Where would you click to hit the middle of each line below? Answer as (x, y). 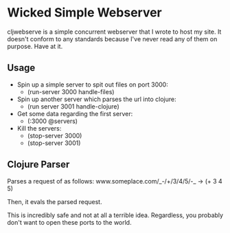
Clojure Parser (38, 165)
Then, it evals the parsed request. (55, 201)
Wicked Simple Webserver (85, 13)
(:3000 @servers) (52, 121)
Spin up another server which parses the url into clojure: (96, 99)
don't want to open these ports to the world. (69, 222)
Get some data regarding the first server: (75, 113)
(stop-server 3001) (54, 143)
